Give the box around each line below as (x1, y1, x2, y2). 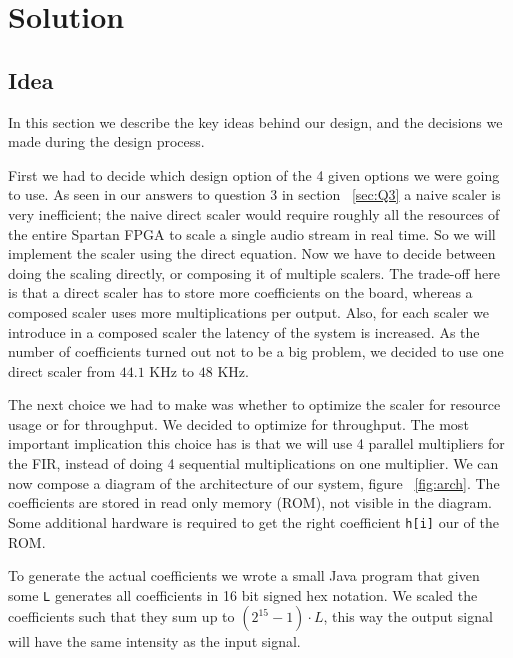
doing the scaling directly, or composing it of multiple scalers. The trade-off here (8, 262, 501, 283)
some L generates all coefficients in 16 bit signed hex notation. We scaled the (8, 584, 478, 605)
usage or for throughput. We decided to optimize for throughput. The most (8, 413, 469, 434)
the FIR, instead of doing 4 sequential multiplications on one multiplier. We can (8, 453, 499, 474)
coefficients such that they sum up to (8, 606, 235, 627)
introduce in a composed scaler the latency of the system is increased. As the (8, 321, 480, 342)
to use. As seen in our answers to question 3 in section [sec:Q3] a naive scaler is (8, 184, 501, 205)
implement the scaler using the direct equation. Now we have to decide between (8, 243, 496, 264)
